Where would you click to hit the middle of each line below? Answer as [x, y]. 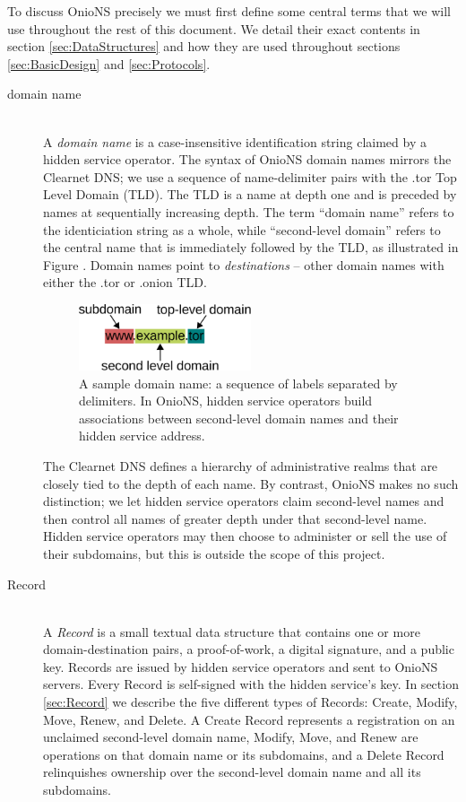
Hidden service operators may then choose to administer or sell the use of [245, 536]
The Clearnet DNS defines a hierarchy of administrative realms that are [241, 465]
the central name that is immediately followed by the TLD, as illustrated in [251, 247]
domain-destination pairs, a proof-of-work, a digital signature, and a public [249, 649]
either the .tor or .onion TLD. [125, 282]
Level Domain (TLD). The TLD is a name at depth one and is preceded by [250, 194]
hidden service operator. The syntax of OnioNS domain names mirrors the [247, 159]
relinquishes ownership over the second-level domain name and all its [232, 772]
